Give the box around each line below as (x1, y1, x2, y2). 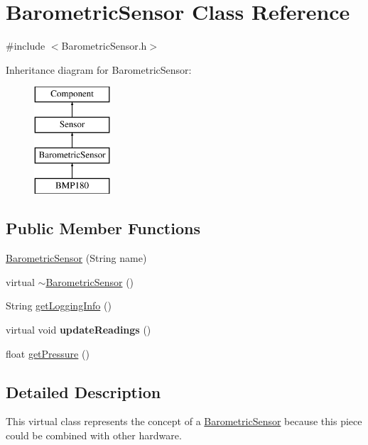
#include (6, 38, 45, 53)
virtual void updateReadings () (6, 322, 151, 337)
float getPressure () (6, 346, 90, 361)
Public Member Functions (6, 217, 200, 239)
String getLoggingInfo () (6, 298, 112, 313)
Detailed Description (6, 380, 161, 402)
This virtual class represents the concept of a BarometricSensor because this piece (6, 414, 362, 429)
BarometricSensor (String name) (6, 251, 147, 265)
